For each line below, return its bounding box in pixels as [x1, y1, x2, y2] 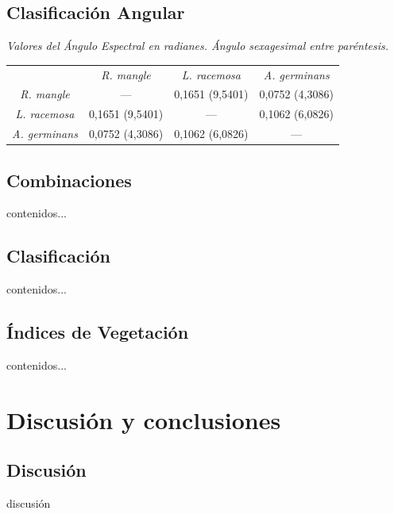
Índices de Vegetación [6, 320, 189, 344]
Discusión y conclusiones [6, 403, 281, 435]
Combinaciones [6, 167, 132, 192]
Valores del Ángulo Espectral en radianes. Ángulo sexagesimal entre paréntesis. [6, 37, 389, 54]
